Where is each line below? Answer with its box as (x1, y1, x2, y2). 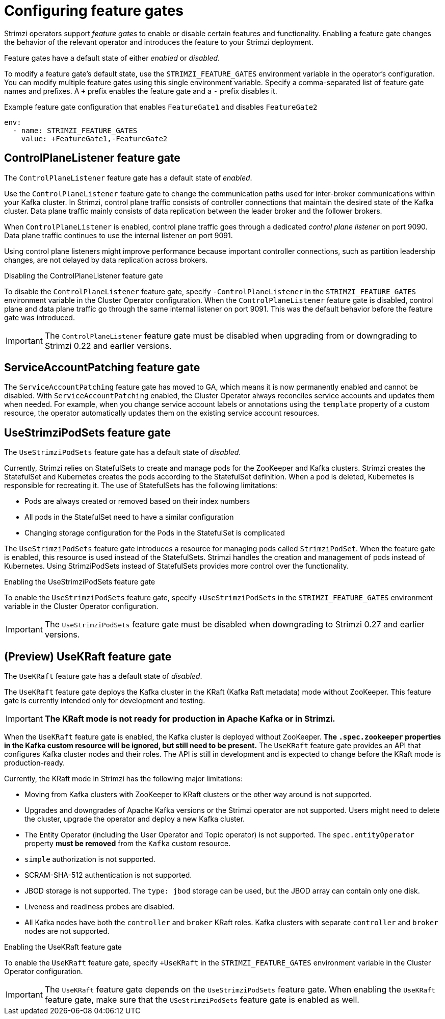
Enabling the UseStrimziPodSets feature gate (4, 577, 155, 587)
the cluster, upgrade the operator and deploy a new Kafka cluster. (24, 814, 245, 824)
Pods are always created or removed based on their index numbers (24, 497, 250, 506)
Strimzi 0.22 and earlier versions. (44, 340, 172, 351)
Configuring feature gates (4, 2, 184, 19)
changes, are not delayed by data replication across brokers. (4, 255, 208, 264)
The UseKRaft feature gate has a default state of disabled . (4, 672, 202, 681)
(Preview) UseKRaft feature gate (4, 650, 172, 663)
